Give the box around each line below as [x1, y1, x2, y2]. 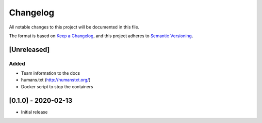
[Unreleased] [9, 45, 50, 54]
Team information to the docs [21, 70, 80, 76]
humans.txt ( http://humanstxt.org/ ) [21, 77, 91, 83]
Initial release [21, 109, 48, 115]
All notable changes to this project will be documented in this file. [9, 24, 140, 30]
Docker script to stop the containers [21, 83, 93, 89]
